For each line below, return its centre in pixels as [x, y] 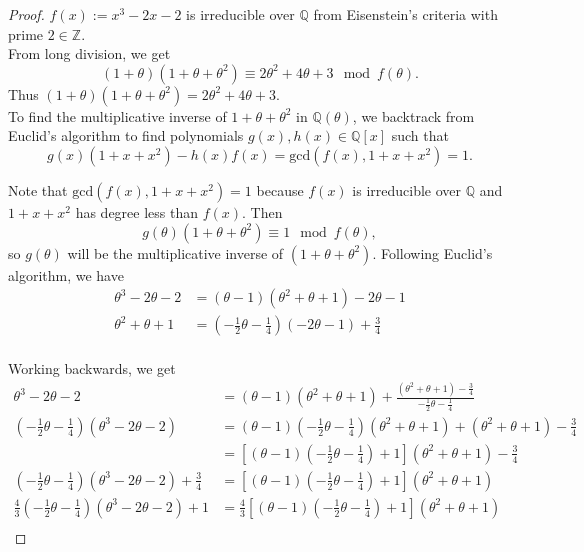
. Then [262, 211]
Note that [38, 189]
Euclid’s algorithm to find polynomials [126, 135]
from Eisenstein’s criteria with [405, 14]
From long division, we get [89, 53]
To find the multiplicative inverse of [117, 115]
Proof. [26, 14]
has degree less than [136, 211]
